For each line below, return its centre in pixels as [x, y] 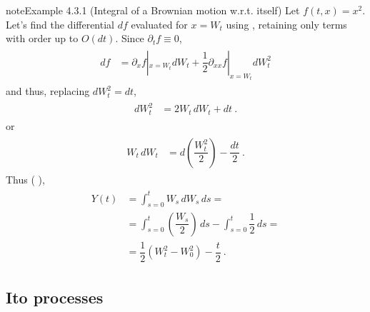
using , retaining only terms [286, 24]
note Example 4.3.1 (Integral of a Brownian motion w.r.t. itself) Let [153, 10]
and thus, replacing [48, 91]
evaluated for [159, 24]
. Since [130, 38]
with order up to [42, 38]
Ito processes [55, 297]
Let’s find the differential [60, 24]
